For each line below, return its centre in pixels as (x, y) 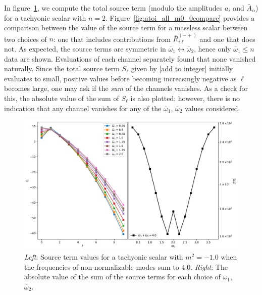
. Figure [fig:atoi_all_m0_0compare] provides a (180, 17)
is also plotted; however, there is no (185, 98)
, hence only (213, 49)
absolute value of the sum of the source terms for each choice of (122, 277)
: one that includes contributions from (112, 39)
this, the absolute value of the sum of (62, 98)
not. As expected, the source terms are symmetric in (85, 49)
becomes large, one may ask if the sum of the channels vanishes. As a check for (126, 88)
